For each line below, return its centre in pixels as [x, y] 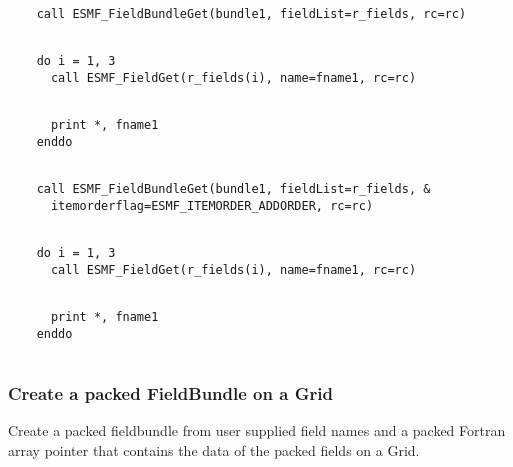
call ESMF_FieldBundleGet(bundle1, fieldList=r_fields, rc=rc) [251, 14]
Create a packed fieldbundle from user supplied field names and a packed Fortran [257, 430]
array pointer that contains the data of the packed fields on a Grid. [214, 449]
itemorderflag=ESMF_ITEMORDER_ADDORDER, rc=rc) [212, 205]
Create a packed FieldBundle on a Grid [170, 393]
